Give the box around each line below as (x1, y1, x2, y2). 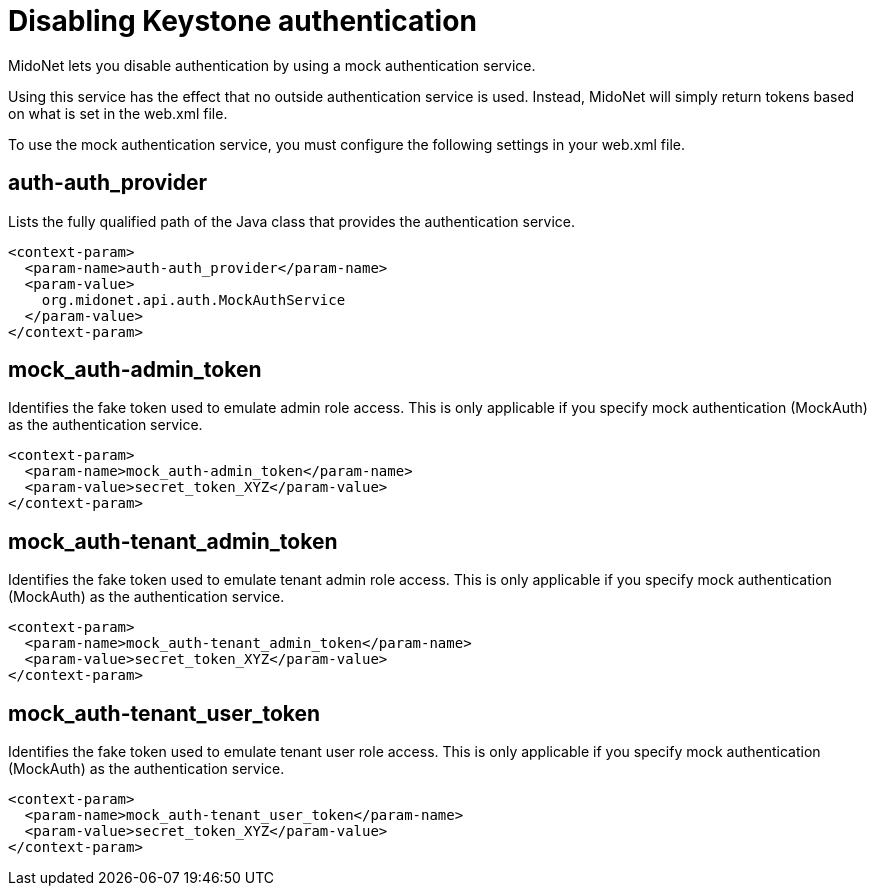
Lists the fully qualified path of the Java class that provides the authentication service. (8, 212, 576, 230)
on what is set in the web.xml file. (8, 104, 228, 122)
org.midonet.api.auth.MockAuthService (41, 291, 346, 308)
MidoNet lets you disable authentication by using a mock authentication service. (8, 56, 536, 74)
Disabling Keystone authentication (8, 4, 477, 38)
